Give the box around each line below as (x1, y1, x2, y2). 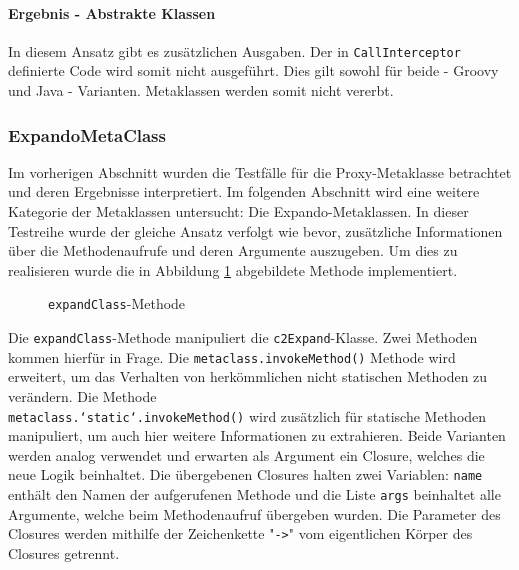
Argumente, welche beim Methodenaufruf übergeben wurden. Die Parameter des (8, 503, 501, 524)
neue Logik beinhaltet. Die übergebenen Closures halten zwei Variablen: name (8, 464, 483, 485)
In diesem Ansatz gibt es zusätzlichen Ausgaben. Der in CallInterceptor (8, 40, 461, 61)
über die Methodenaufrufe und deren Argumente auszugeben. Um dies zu (8, 240, 458, 261)
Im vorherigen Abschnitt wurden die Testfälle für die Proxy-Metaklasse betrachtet (8, 161, 512, 182)
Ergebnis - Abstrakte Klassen (8, 2, 216, 23)
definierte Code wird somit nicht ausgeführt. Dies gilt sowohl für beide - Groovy (8, 60, 499, 81)
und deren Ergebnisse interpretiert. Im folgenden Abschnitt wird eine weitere (8, 181, 480, 202)
